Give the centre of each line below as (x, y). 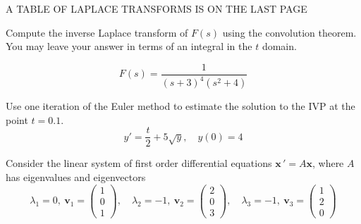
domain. (279, 46)
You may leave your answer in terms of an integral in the (129, 46)
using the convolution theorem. (289, 32)
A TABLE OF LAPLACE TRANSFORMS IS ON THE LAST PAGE (157, 8)
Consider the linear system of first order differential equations (139, 163)
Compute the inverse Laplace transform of (97, 32)
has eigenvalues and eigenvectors (76, 177)
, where (328, 163)
